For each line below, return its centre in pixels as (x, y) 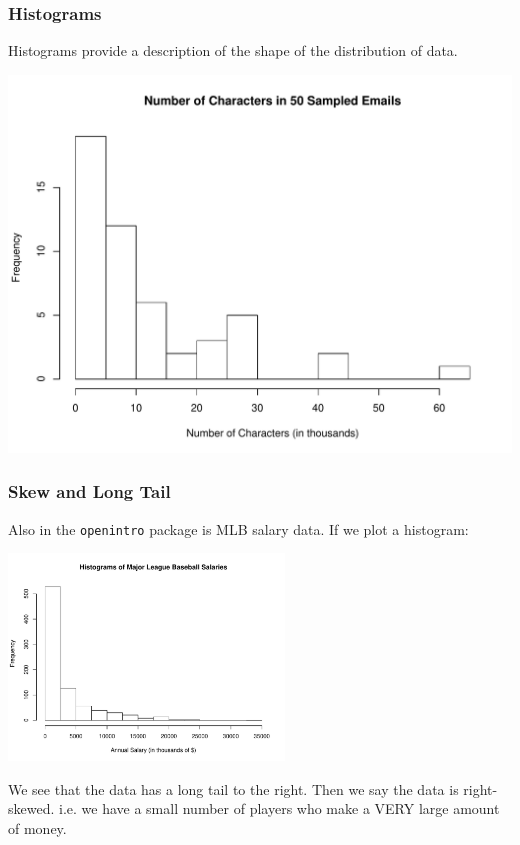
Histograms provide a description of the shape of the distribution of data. (233, 50)
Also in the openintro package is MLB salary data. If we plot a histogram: (238, 528)
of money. (37, 827)
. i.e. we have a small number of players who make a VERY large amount (275, 808)
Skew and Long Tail (89, 491)
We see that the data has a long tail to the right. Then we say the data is (233, 788)
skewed (29, 808)
